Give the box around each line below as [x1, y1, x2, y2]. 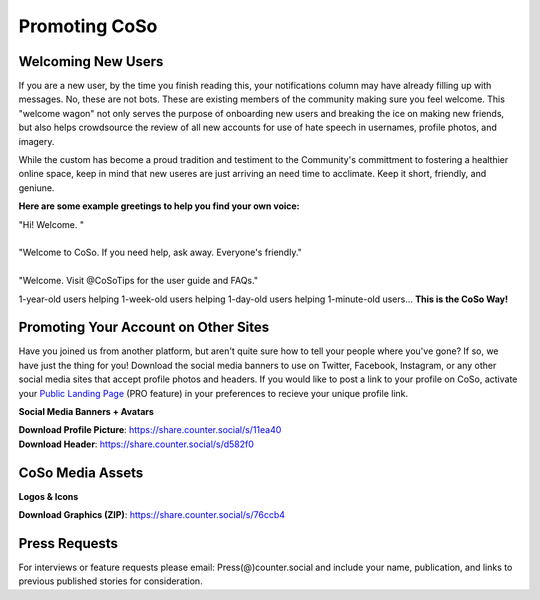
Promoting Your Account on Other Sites [18, 319, 270, 336]
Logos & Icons [18, 490, 79, 502]
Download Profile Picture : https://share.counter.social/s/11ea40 [18, 424, 282, 436]
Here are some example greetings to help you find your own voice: [18, 200, 300, 212]
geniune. [18, 181, 55, 194]
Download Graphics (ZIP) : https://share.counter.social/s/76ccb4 [18, 509, 285, 521]
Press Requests [18, 535, 119, 552]
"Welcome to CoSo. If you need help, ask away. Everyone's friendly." [18, 246, 302, 259]
